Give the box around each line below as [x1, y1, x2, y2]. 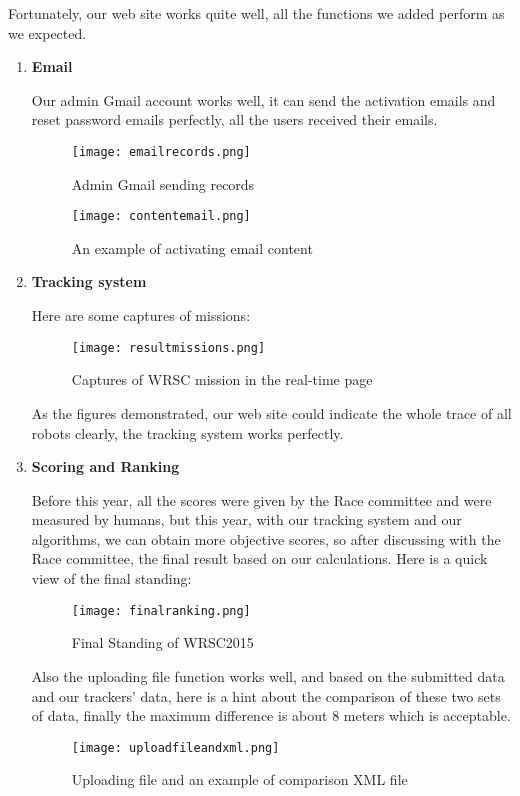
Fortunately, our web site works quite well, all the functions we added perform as [8, 3, 505, 23]
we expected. [8, 22, 87, 43]
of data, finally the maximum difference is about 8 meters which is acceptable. [31, 705, 511, 726]
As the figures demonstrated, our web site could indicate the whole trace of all [31, 402, 512, 423]
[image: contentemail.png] [71, 209, 251, 224]
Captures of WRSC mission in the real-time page [71, 369, 373, 390]
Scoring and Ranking [31, 456, 180, 477]
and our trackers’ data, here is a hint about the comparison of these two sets [31, 685, 501, 706]
